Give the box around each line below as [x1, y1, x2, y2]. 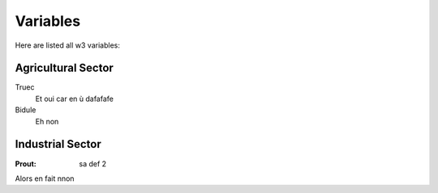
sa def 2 [79, 158, 107, 169]
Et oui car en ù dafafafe [35, 94, 114, 103]
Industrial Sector [15, 137, 101, 151]
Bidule [15, 105, 36, 115]
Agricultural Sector [15, 61, 114, 75]
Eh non [35, 116, 59, 126]
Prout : [15, 158, 36, 169]
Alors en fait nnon [15, 174, 75, 183]
